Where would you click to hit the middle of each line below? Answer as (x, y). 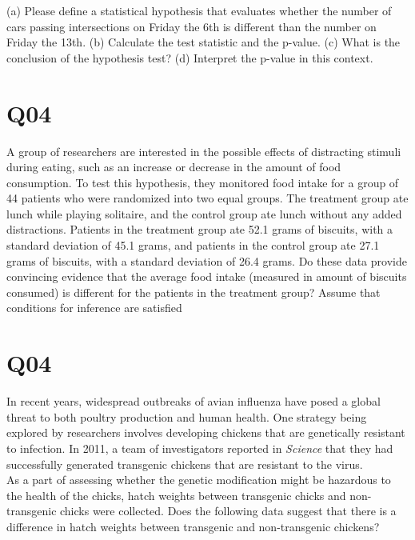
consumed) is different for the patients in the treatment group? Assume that (194, 292)
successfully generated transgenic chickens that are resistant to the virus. (185, 464)
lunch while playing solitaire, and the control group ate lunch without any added (204, 213)
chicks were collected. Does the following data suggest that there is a (228, 511)
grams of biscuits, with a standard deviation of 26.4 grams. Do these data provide (207, 260)
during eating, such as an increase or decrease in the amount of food (174, 167)
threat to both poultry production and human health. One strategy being (187, 416)
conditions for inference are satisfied (94, 308)
